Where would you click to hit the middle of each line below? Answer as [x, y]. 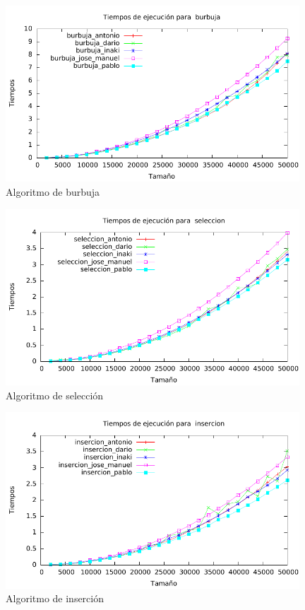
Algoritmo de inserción [55, 598]
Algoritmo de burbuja [53, 192]
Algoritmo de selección [55, 395]
